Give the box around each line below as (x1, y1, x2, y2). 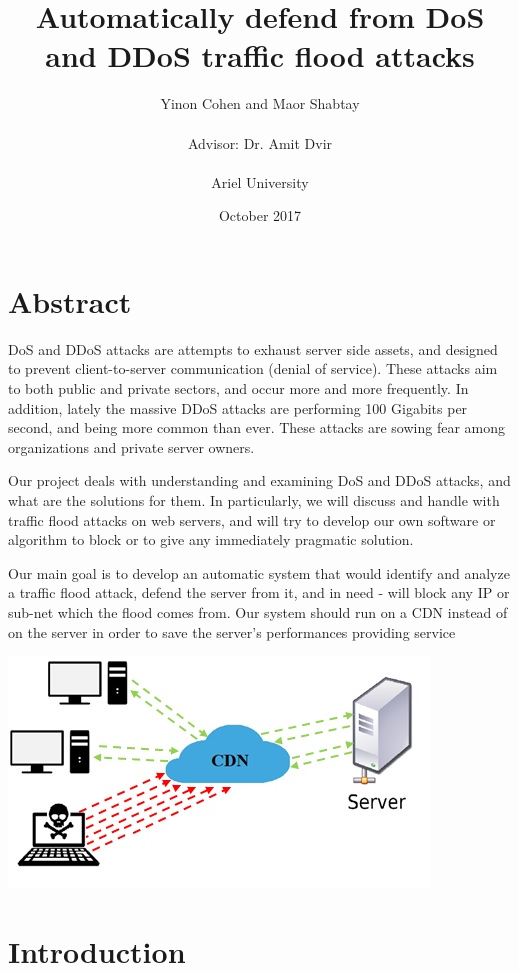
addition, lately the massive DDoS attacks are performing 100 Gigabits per (8, 397, 468, 418)
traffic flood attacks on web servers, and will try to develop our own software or (8, 509, 496, 530)
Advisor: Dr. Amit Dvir (187, 132, 333, 153)
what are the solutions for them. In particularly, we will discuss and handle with (8, 489, 500, 510)
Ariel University (211, 171, 309, 192)
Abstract (8, 280, 132, 321)
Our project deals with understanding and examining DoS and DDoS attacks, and (8, 470, 511, 491)
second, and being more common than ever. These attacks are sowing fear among (8, 417, 506, 438)
